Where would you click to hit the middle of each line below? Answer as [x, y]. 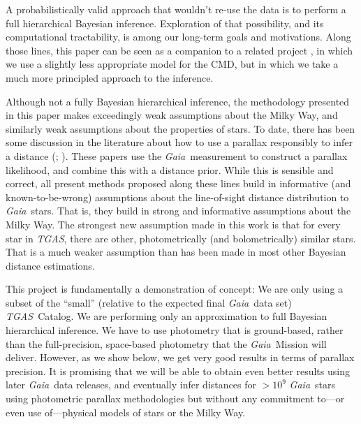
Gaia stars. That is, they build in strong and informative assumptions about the [178, 211]
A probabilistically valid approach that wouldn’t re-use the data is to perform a [176, 9]
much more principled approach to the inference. [110, 77]
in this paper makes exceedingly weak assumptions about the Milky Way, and [172, 115]
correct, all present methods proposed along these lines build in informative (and [178, 183]
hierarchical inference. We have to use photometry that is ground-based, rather [175, 330]
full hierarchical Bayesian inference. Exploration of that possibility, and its [165, 23]
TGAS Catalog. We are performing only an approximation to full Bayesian [167, 316]
